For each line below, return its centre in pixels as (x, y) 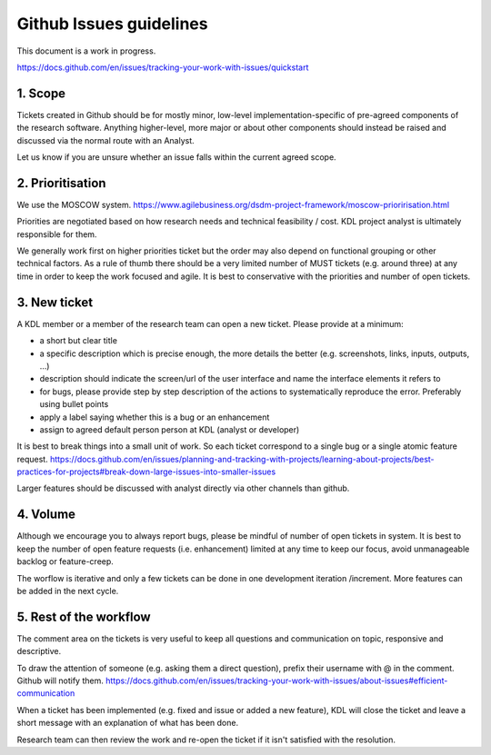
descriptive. (39, 651)
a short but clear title (79, 341)
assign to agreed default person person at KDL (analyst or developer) (170, 429)
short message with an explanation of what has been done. (128, 723)
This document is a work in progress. (86, 51)
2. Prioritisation (61, 183)
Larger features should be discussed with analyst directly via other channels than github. (183, 488)
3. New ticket (55, 302)
